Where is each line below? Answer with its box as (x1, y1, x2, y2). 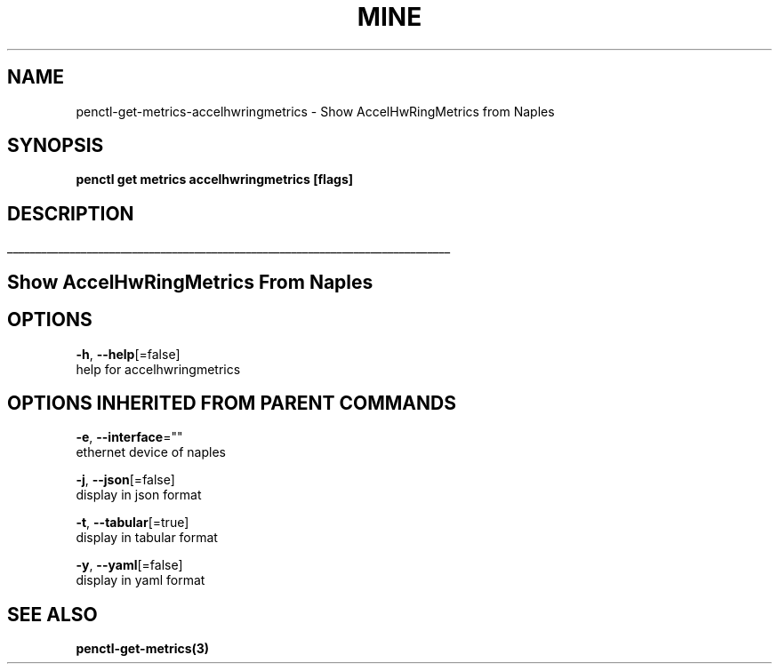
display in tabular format (76, 530, 218, 546)
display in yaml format (76, 572, 205, 588)
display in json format (76, 487, 202, 503)
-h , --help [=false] (76, 346, 181, 362)
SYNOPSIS (7, 134, 104, 157)
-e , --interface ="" (76, 429, 183, 445)
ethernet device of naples (76, 444, 226, 460)
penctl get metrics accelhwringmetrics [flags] (76, 172, 353, 188)
